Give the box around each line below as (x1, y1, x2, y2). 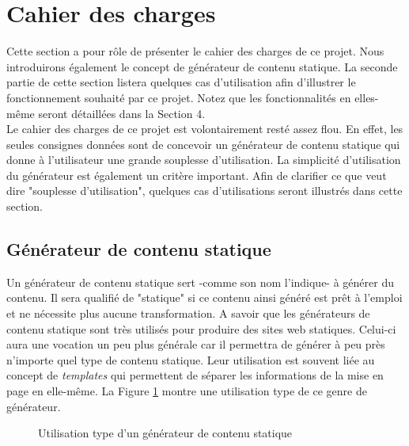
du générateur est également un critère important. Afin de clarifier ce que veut (6, 166, 387, 183)
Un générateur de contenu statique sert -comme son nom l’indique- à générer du (6, 273, 394, 290)
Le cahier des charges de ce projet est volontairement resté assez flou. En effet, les (6, 120, 403, 137)
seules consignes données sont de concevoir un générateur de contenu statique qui (6, 135, 400, 152)
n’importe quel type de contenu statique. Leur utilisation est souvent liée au (6, 351, 375, 368)
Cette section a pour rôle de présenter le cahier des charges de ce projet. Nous (6, 43, 384, 59)
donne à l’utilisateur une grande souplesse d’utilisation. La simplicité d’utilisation (6, 151, 401, 168)
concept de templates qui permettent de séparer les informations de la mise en (6, 367, 384, 383)
